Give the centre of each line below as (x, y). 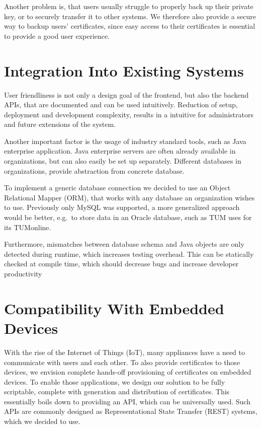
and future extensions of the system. (60, 124)
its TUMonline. (28, 227)
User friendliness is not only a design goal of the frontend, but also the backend (126, 94)
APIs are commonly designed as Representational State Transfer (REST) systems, (131, 411)
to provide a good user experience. (57, 35)
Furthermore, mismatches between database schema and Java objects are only (124, 244)
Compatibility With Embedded (114, 308)
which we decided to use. (42, 421)
